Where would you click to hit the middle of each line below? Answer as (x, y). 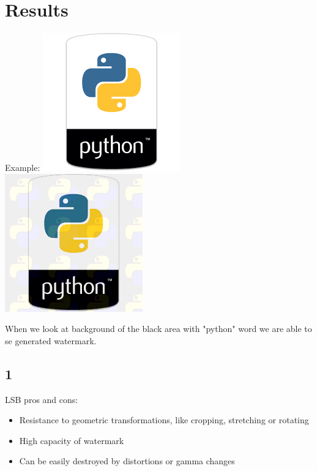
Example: (23, 168)
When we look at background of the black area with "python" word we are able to (158, 329)
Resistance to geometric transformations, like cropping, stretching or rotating (164, 420)
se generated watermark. (51, 340)
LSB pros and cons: (42, 399)
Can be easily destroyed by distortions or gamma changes (127, 461)
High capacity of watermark (72, 440)
